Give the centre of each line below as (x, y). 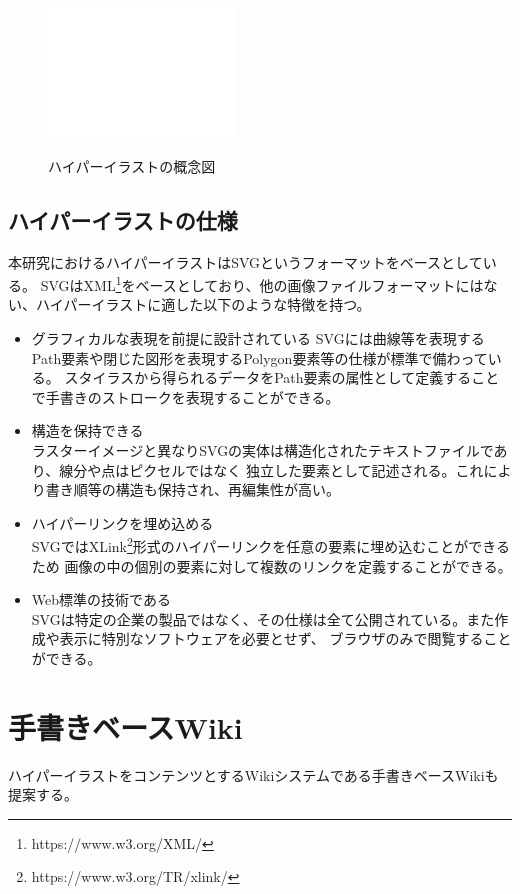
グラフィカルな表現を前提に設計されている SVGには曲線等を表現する (258, 338)
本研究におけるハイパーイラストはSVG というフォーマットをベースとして (245, 261)
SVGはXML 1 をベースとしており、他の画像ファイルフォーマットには (262, 283)
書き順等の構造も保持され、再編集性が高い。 (192, 489)
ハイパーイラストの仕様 (123, 219)
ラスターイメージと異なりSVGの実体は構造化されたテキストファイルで (262, 449)
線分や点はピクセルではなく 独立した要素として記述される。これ (271, 469)
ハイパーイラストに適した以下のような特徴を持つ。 (203, 304)
